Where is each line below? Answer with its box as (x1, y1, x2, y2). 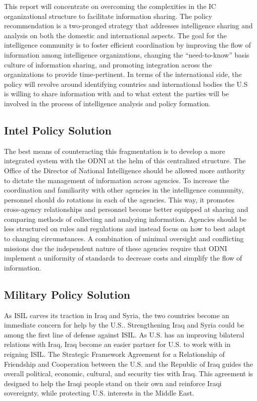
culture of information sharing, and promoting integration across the (4, 59, 212, 69)
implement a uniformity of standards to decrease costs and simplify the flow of (4, 253, 242, 263)
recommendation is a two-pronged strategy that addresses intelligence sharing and (4, 20, 253, 31)
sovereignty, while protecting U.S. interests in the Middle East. (4, 388, 195, 398)
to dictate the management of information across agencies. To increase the (4, 175, 229, 185)
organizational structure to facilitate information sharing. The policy (4, 10, 212, 21)
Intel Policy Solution (4, 122, 112, 137)
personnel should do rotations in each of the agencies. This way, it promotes (4, 194, 235, 204)
